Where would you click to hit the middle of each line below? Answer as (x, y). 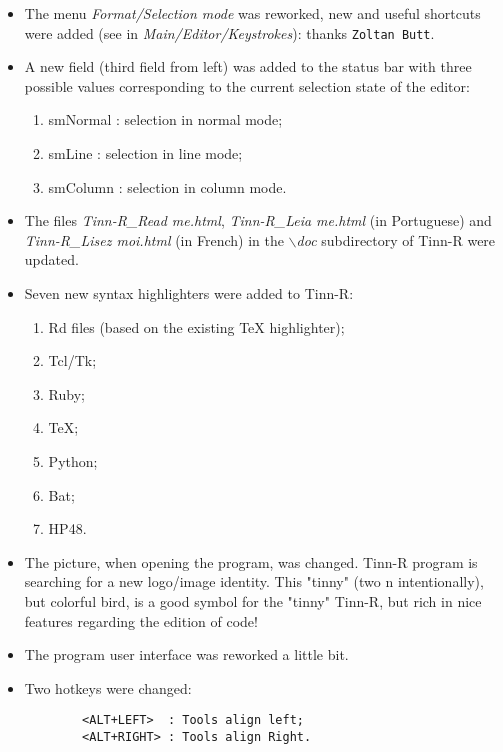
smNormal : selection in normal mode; (165, 119)
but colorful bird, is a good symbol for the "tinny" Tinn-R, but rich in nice (253, 600)
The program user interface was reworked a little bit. (186, 654)
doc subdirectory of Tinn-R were (396, 239)
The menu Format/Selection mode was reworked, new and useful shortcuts (252, 13)
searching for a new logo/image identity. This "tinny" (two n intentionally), (254, 581)
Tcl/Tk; (72, 360)
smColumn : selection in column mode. (167, 186)
